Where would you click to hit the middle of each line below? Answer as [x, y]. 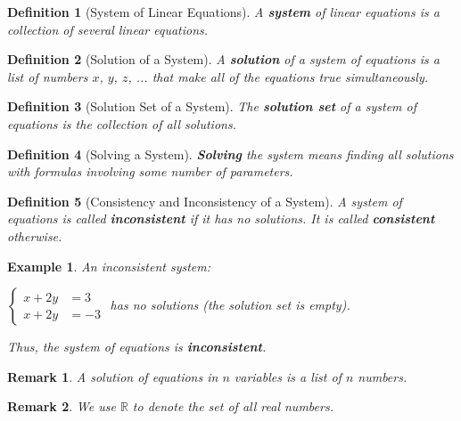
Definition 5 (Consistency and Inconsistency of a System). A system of [205, 201]
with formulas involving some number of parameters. [150, 171]
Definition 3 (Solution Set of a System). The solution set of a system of [212, 106]
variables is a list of [288, 376]
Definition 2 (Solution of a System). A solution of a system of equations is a [223, 59]
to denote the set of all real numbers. [233, 406]
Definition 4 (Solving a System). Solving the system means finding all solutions [230, 154]
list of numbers [48, 76]
